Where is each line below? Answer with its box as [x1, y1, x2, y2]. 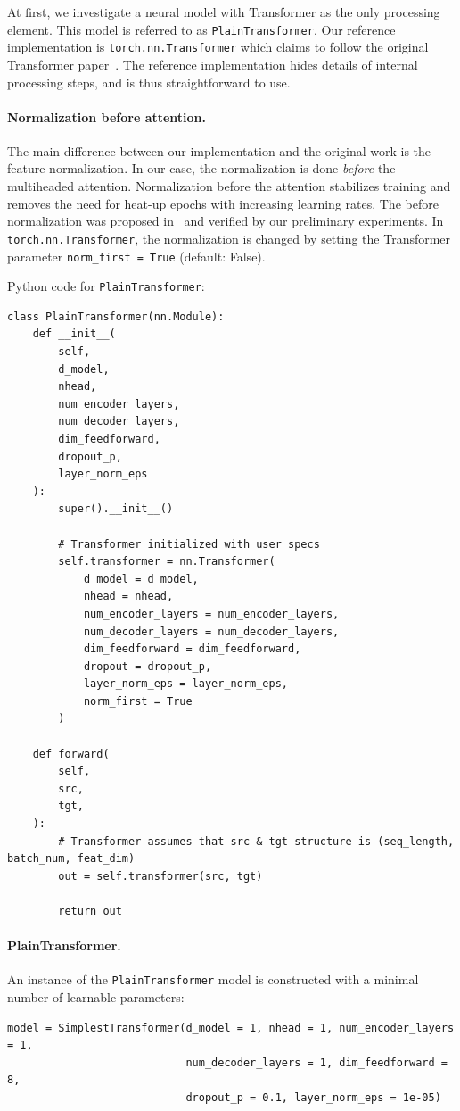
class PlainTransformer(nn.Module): [7, 310, 225, 323]
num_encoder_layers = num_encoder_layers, [83, 607, 340, 620]
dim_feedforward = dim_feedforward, [83, 643, 301, 656]
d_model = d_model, [83, 572, 199, 585]
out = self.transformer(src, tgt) [58, 869, 263, 883]
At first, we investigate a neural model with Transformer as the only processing [7, 3, 440, 21]
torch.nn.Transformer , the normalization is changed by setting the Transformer [7, 228, 451, 247]
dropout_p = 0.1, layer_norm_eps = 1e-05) [185, 1091, 441, 1105]
